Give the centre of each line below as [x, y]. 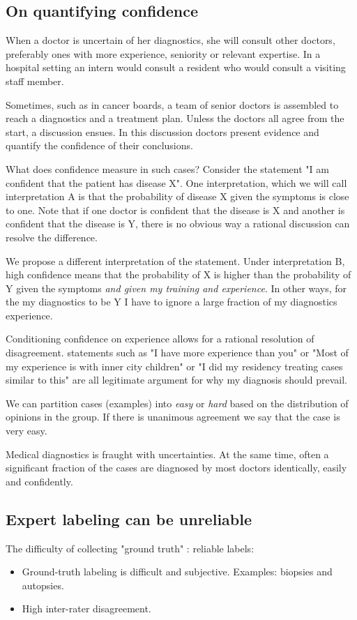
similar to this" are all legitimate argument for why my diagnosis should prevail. [176, 380]
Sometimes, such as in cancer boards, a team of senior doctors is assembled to [172, 104]
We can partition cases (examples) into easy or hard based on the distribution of [177, 403]
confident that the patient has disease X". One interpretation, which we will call [176, 182]
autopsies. [43, 585]
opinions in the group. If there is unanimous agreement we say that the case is [173, 417]
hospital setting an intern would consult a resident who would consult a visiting [176, 67]
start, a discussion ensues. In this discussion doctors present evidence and [162, 131]
